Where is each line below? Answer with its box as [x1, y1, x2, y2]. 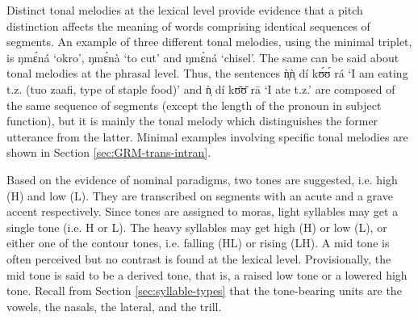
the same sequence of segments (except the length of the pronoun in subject [6, 96, 382, 113]
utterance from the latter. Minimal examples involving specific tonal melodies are [6, 128, 408, 145]
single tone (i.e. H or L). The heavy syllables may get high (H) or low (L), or [6, 218, 387, 235]
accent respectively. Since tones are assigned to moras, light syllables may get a [6, 203, 399, 220]
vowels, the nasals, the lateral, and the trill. [6, 297, 222, 314]
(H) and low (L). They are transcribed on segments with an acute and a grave [6, 187, 393, 204]
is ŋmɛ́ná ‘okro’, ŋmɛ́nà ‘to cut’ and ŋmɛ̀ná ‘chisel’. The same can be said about [6, 48, 399, 65]
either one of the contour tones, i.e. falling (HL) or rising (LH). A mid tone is [6, 234, 390, 251]
